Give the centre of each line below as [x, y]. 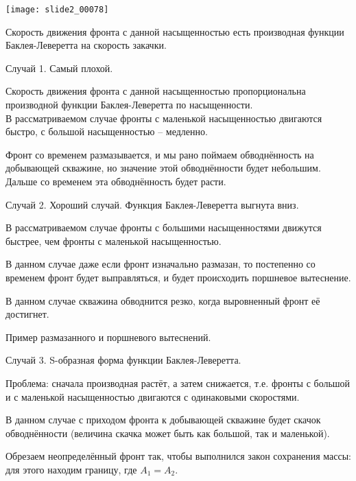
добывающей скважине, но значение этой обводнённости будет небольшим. [163, 168]
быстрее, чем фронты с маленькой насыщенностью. [114, 240]
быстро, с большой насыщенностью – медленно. [107, 131]
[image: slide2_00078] [57, 10]
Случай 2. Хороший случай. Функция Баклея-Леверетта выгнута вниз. [152, 204]
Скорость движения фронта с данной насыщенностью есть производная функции [175, 31]
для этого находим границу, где [71, 469]
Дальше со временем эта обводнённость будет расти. [116, 181]
